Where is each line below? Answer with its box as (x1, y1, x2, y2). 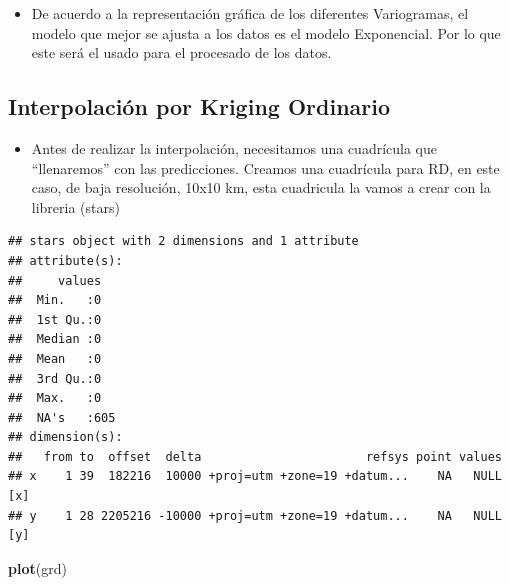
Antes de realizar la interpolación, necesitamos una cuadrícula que (31, 137, 438, 158)
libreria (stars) (31, 196, 120, 217)
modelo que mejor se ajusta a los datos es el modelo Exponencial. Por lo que (31, 22, 501, 43)
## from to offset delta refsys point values (8, 449, 502, 464)
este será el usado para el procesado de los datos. (31, 42, 332, 63)
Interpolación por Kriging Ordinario (8, 91, 391, 122)
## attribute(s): (8, 253, 123, 268)
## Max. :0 (8, 391, 102, 406)
